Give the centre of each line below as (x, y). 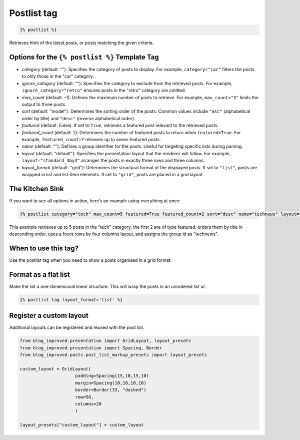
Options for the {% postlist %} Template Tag (84, 57)
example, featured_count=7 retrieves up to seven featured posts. (91, 139)
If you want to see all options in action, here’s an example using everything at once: (95, 201)
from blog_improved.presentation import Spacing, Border (91, 348)
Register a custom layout (49, 316)
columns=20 (88, 404)
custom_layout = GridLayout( (55, 369)
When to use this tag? (44, 248)
